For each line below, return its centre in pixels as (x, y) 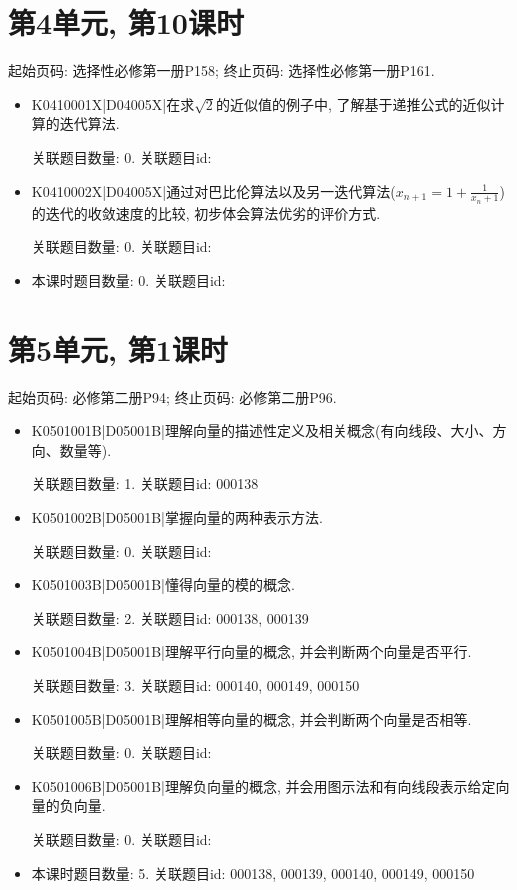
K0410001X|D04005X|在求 (113, 103)
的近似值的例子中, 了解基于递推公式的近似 (353, 103)
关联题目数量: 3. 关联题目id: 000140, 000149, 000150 (195, 684)
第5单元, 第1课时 (118, 348)
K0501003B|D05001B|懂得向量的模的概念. (163, 584)
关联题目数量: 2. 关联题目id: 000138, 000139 (170, 617)
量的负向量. (68, 805)
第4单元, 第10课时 (126, 22)
